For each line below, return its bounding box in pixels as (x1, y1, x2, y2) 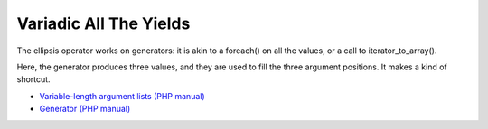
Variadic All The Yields (16, 14, 191, 33)
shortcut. (16, 74, 51, 85)
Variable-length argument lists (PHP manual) (39, 90, 205, 101)
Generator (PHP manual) (39, 104, 131, 115)
